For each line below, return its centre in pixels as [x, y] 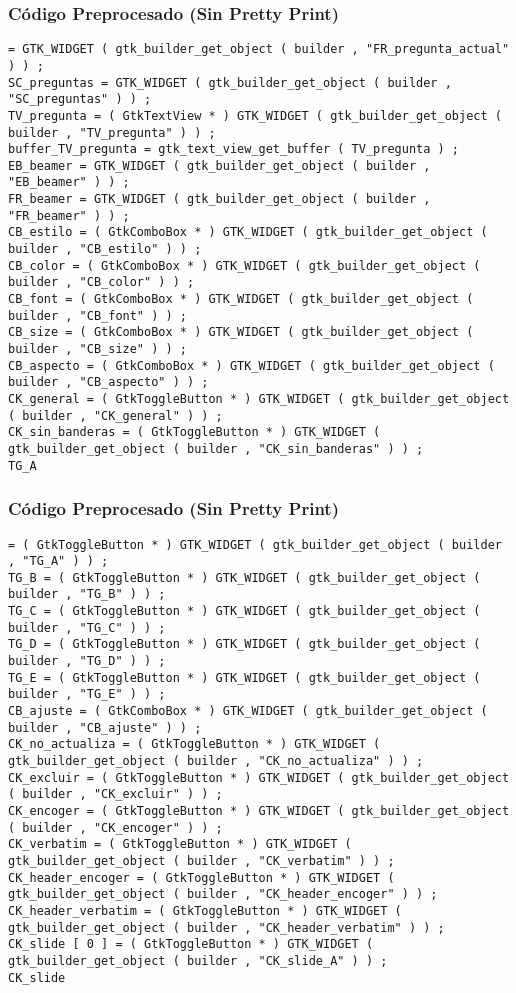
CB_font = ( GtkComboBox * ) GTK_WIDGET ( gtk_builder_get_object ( [241, 299]
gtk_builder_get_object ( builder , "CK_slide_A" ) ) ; [198, 960]
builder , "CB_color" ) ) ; [101, 282]
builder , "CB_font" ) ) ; [97, 315]
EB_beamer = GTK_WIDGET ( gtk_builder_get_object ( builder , [219, 165]
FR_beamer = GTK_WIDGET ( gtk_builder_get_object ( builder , [219, 199]
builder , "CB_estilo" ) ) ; [105, 249]
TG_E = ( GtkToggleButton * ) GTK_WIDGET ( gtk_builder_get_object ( [244, 677]
